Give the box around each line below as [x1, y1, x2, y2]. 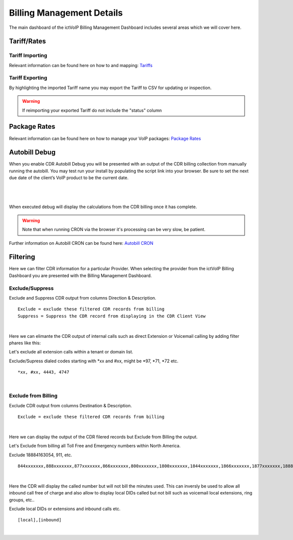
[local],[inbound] [18, 517, 62, 523]
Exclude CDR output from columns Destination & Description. [9, 402, 132, 408]
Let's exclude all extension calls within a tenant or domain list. [9, 349, 134, 355]
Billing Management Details [9, 7, 123, 18]
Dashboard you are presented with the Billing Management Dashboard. [9, 272, 152, 279]
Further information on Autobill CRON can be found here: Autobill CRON [9, 240, 153, 246]
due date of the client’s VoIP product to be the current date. [9, 175, 129, 181]
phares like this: [9, 340, 41, 346]
